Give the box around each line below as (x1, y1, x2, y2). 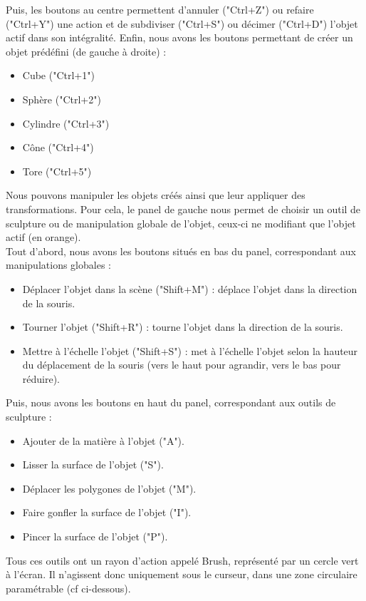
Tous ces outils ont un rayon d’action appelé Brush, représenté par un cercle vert (6, 553, 359, 567)
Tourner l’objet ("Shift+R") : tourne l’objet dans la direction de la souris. (22, 319, 343, 334)
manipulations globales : (6, 257, 111, 272)
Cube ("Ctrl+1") (22, 68, 95, 83)
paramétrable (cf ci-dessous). (6, 580, 131, 595)
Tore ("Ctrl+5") (22, 163, 92, 178)
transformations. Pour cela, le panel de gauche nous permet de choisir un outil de (6, 201, 361, 216)
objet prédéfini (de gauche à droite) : (6, 43, 167, 58)
